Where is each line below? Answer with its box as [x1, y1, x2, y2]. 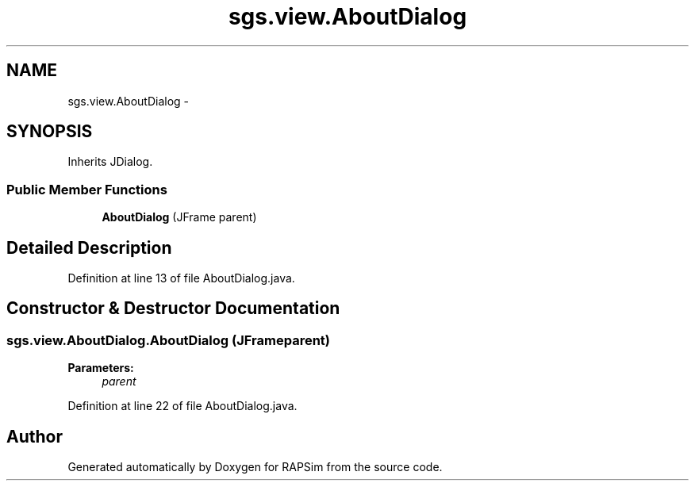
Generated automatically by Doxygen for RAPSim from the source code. [67, 460, 443, 474]
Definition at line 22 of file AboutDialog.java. [67, 399, 298, 413]
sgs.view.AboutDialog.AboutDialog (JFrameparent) [6, 332, 330, 348]
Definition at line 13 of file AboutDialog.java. [67, 271, 295, 286]
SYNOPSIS [6, 121, 93, 142]
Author [6, 426, 63, 447]
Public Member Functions [6, 181, 167, 197]
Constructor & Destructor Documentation [6, 298, 340, 319]
